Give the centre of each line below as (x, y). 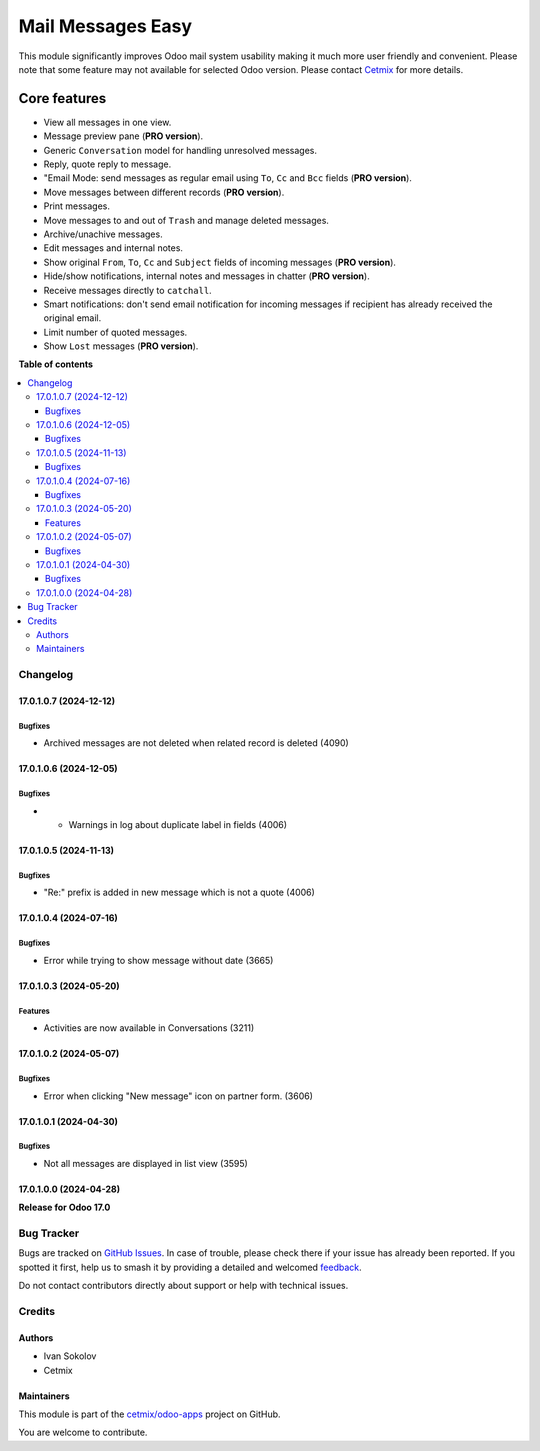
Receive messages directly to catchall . (127, 290)
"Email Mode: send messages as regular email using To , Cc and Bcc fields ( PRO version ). (227, 178)
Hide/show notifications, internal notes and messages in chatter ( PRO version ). (206, 276)
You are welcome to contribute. (83, 1432)
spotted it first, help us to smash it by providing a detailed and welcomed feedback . (190, 1267)
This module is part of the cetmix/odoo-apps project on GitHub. (149, 1414)
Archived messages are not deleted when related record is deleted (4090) (196, 743)
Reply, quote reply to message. (107, 164)
